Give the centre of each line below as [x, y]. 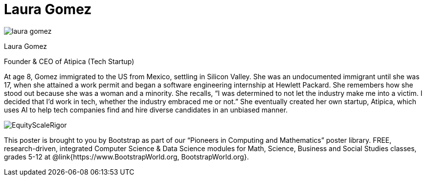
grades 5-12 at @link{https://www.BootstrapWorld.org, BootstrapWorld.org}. [126, 157]
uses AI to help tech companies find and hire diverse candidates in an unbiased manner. [146, 110]
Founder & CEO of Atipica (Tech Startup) [69, 61]
